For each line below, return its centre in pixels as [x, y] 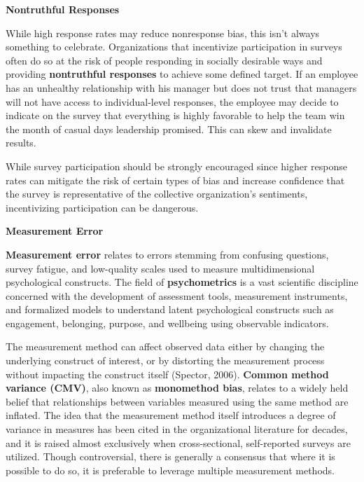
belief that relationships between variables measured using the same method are [177, 401]
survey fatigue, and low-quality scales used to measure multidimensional [160, 268]
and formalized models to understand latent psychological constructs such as [170, 309]
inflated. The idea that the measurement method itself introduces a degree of [171, 415]
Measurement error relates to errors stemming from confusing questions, [167, 254]
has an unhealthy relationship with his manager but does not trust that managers [181, 87]
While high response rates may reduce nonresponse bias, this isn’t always [163, 33]
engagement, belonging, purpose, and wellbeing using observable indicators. [167, 323]
